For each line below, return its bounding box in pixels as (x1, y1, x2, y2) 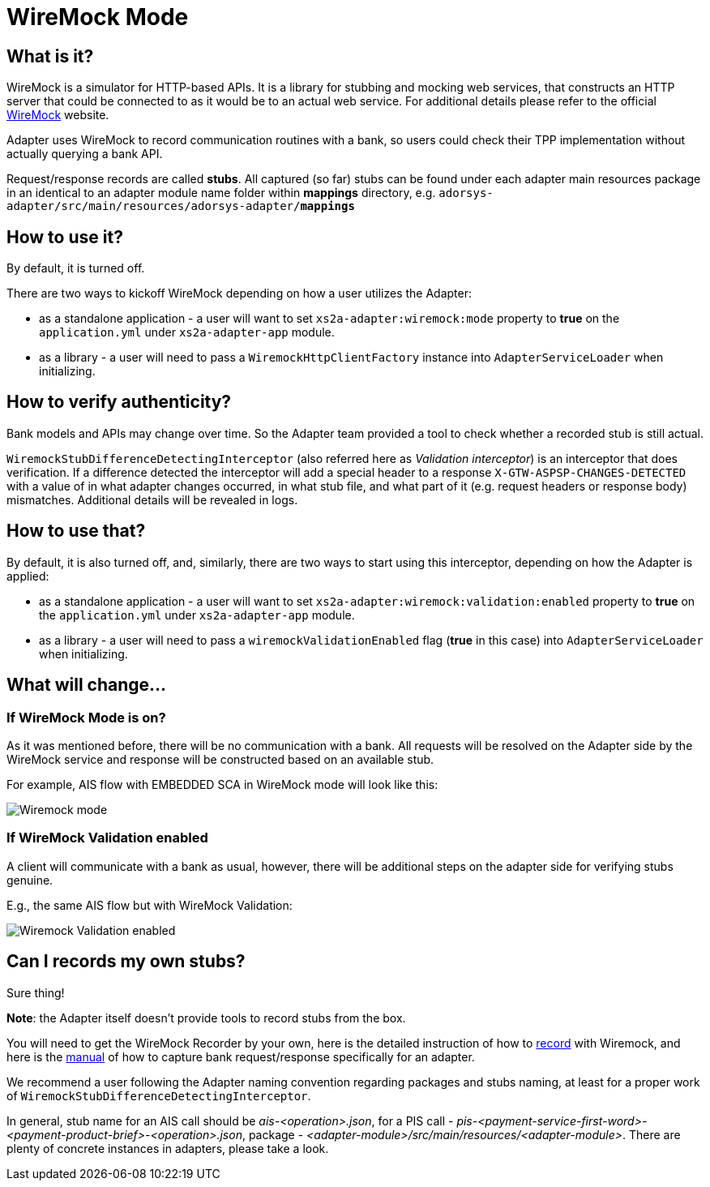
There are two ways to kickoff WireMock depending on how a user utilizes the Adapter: (6, 286, 472, 301)
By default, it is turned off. (6, 261, 145, 276)
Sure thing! (6, 985, 65, 1000)
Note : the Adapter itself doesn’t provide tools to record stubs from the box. (6, 1010, 406, 1025)
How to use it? (6, 226, 123, 247)
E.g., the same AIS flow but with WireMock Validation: (6, 898, 293, 912)
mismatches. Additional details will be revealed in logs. (6, 492, 298, 507)
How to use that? (6, 521, 146, 542)
